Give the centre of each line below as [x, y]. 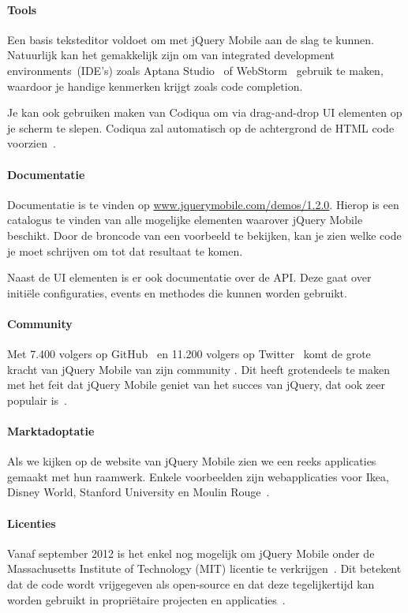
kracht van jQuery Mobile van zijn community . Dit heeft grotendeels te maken [198, 369]
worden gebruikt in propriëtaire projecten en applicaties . [146, 599]
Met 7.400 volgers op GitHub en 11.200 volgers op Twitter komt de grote [189, 354]
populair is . [37, 400]
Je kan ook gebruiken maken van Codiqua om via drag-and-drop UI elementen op [205, 112]
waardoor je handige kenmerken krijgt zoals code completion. [155, 86]
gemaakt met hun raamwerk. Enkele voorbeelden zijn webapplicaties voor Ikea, [198, 476]
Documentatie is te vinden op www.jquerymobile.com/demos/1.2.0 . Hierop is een [203, 204]
